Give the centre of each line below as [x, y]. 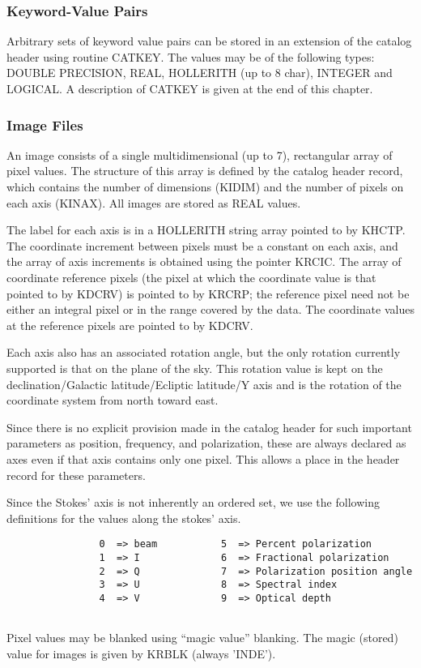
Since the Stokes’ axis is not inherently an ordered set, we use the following [193, 502]
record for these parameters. [76, 475]
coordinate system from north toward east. [113, 400]
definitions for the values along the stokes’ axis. [124, 518]
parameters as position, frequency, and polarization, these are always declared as [206, 443]
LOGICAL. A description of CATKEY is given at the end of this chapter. [190, 88]
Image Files [45, 124]
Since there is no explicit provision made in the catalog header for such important [209, 427]
